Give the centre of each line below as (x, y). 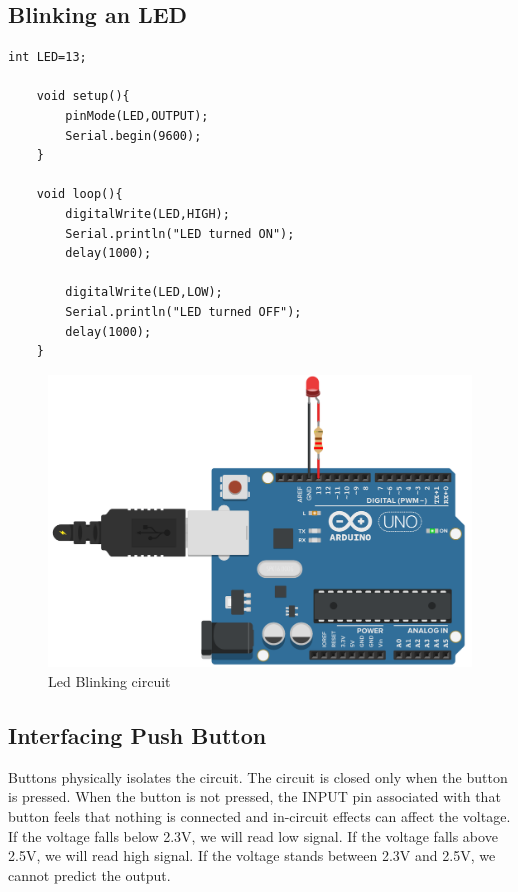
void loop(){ (79, 194)
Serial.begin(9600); (133, 135)
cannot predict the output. (89, 874)
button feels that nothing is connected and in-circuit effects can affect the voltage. (259, 816)
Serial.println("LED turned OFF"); (183, 311)
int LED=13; (47, 57)
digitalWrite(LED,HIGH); (147, 213)
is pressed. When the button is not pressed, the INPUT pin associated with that (254, 796)
